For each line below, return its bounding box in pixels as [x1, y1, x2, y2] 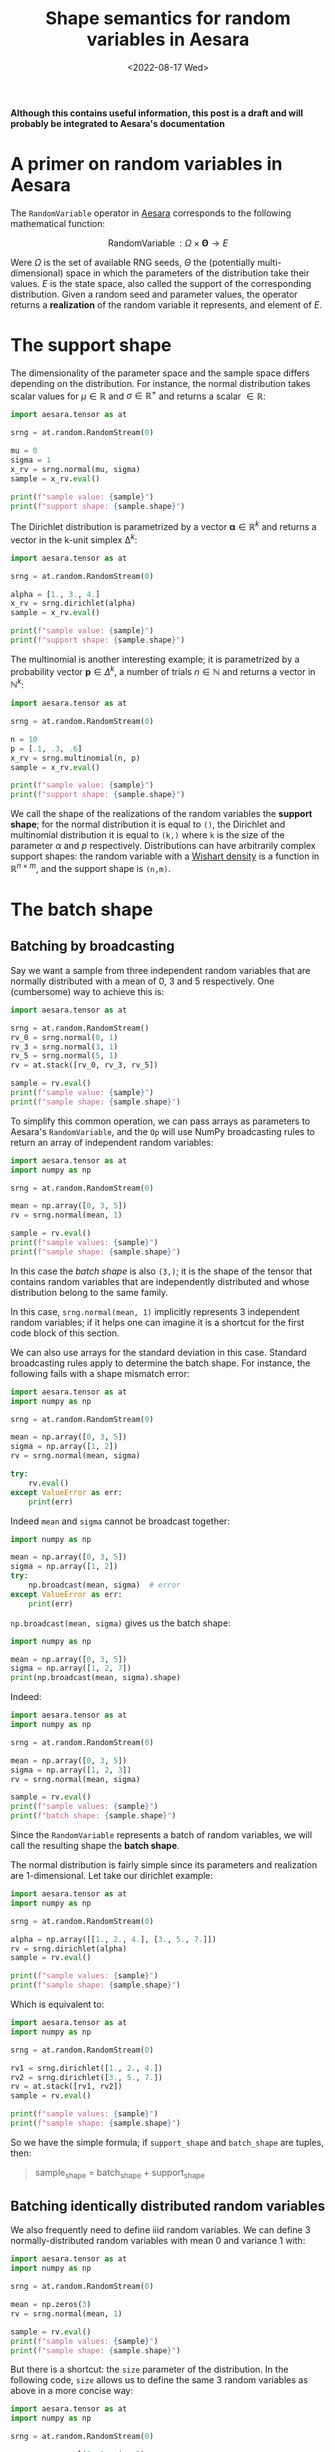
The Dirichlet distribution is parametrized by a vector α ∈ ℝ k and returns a [10, 519, 317, 533]
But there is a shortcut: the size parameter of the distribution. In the [10, 2363, 289, 2376]
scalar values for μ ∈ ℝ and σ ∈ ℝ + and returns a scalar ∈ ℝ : [10, 388, 267, 402]
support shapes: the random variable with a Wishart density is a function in [10, 850, 320, 862]
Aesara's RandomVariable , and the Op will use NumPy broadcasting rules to [10, 1125, 315, 1137]
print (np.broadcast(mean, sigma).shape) [10, 1673, 182, 1683]
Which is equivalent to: [10, 1998, 105, 2010]
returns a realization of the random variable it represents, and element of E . [10, 298, 323, 311]
